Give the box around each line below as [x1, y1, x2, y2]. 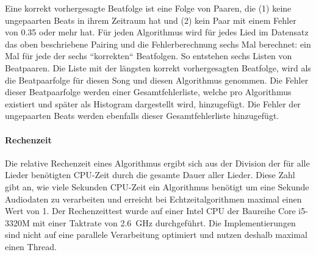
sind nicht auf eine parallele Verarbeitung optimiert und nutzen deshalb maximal [5, 228, 307, 241]
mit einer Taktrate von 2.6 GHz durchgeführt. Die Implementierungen [32, 216, 296, 229]
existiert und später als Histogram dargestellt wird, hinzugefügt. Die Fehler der [5, 97, 301, 110]
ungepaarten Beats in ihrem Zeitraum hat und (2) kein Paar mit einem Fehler [5, 13, 296, 26]
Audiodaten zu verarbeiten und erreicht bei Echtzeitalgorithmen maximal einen [5, 192, 302, 205]
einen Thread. [5, 240, 57, 253]
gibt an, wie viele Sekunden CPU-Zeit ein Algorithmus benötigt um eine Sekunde [5, 180, 309, 193]
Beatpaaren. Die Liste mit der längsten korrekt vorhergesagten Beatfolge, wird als [5, 61, 311, 74]
